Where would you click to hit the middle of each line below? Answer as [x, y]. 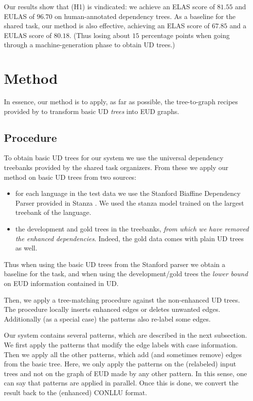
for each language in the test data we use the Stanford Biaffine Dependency [128, 193]
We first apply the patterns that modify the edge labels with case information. [121, 344]
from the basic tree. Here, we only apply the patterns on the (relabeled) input [120, 364]
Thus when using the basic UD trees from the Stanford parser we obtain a [115, 264]
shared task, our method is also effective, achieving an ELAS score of [107, 26]
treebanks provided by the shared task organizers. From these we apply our [116, 167]
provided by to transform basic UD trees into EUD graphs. [92, 111]
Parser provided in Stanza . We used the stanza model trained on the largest [130, 202]
